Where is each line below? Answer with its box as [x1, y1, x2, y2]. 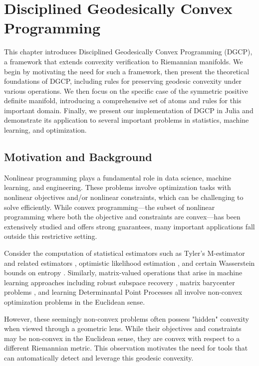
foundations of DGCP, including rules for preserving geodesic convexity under [4, 76, 242, 86]
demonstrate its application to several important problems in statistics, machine [4, 115, 249, 125]
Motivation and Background [4, 149, 152, 165]
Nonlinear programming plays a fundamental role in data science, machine [4, 172, 232, 183]
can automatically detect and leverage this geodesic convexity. [4, 352, 194, 363]
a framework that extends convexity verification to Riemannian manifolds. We [4, 56, 243, 66]
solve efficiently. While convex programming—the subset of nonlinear [4, 201, 215, 212]
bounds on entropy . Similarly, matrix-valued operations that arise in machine [4, 267, 243, 278]
